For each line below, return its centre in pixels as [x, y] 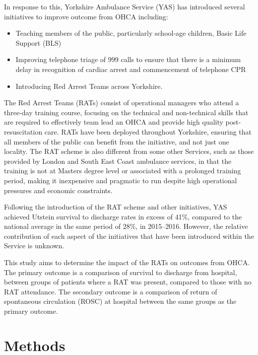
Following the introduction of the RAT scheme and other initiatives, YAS [116, 207]
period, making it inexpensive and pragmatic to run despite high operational [121, 180]
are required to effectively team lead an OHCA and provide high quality [114, 122]
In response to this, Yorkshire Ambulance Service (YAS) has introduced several [125, 6]
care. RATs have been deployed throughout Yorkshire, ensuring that [148, 131]
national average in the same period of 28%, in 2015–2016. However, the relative [126, 226]
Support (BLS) [38, 42]
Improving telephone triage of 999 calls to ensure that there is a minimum [128, 59]
